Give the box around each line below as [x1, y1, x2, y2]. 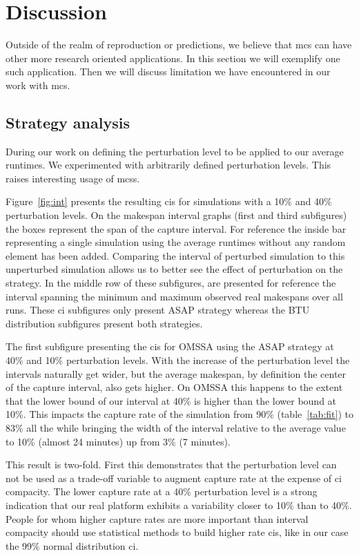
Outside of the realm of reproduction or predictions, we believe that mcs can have [6, 37, 352, 52]
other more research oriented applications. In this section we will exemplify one [6, 50, 340, 65]
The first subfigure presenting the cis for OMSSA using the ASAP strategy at [6, 339, 334, 354]
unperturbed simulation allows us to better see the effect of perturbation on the [6, 262, 343, 276]
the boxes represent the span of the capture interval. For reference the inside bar [6, 221, 347, 236]
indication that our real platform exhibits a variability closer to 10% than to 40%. [6, 497, 352, 512]
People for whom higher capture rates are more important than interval [6, 511, 309, 526]
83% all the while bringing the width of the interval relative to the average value [6, 420, 346, 434]
